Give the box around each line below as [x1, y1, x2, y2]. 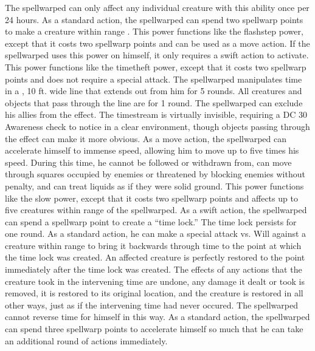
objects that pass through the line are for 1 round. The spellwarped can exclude [5, 96, 303, 109]
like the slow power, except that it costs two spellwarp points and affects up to [5, 191, 298, 204]
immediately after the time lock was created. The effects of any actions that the [5, 263, 302, 276]
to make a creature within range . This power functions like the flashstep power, [5, 25, 303, 38]
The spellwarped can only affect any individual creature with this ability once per [5, 1, 310, 13]
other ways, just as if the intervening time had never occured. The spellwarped [5, 298, 298, 311]
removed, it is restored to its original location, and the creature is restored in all [5, 287, 303, 299]
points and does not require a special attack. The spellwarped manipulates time [5, 72, 302, 85]
